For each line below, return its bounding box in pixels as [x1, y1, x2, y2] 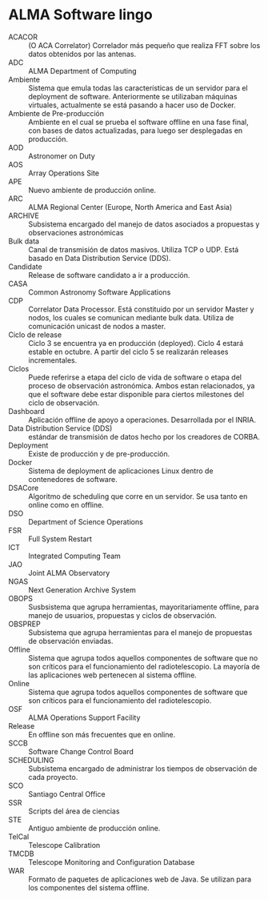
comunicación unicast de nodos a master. [28, 321, 166, 331]
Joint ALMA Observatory [28, 568, 110, 577]
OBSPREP [8, 619, 42, 629]
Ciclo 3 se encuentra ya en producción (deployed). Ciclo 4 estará [28, 338, 244, 348]
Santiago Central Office [28, 789, 106, 798]
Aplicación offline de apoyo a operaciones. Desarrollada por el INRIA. [28, 415, 257, 424]
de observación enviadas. [28, 636, 114, 645]
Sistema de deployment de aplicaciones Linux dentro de [28, 466, 214, 476]
